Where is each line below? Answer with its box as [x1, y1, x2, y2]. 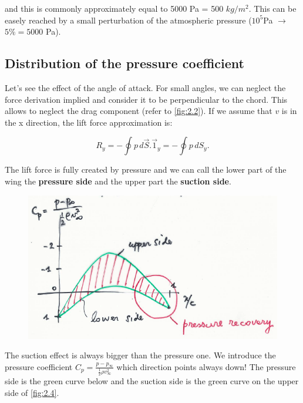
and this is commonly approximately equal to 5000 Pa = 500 [5, 2, 224, 14]
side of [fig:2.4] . [5, 386, 59, 398]
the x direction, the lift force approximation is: [5, 116, 173, 128]
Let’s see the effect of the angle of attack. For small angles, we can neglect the [5, 81, 286, 93]
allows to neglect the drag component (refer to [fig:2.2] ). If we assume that [5, 105, 272, 117]
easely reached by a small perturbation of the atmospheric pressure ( [5, 14, 252, 26]
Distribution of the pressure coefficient [5, 54, 244, 72]
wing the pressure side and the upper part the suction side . [5, 174, 231, 187]
